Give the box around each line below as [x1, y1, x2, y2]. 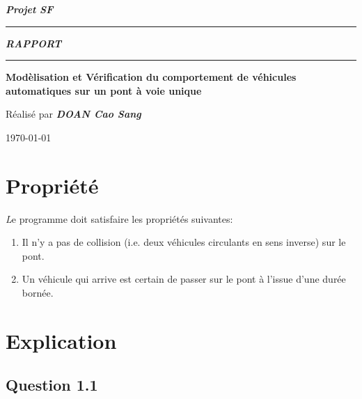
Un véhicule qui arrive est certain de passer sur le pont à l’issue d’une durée [22, 272, 346, 286]
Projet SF [6, 2, 54, 16]
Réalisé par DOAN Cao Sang [6, 107, 141, 121]
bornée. [22, 285, 54, 300]
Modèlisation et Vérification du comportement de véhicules [6, 70, 297, 84]
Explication [6, 326, 117, 354]
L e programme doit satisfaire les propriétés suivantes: [6, 211, 233, 226]
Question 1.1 [6, 374, 98, 396]
